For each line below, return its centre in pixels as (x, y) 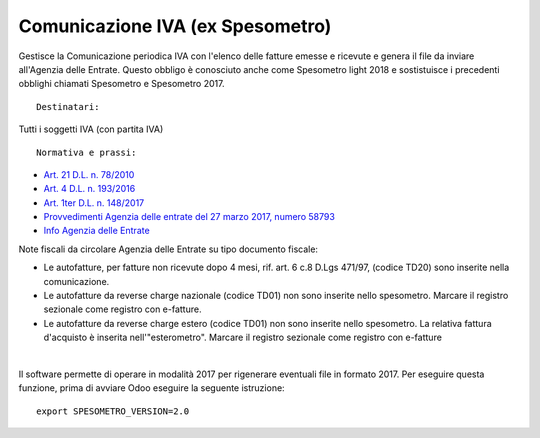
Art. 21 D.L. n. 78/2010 (89, 174)
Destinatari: (68, 106)
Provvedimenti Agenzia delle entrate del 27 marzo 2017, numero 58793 (189, 217)
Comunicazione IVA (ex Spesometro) (175, 26)
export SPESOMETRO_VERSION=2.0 (113, 411)
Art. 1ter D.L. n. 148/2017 (94, 202)
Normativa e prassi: (86, 152)
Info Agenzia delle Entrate (96, 231)
